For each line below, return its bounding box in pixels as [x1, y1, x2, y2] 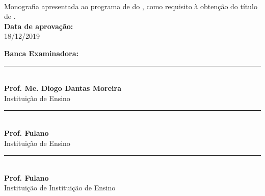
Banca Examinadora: [4, 47, 79, 58]
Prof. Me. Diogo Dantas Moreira [4, 83, 122, 93]
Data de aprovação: [4, 20, 73, 31]
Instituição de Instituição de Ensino [4, 182, 116, 193]
